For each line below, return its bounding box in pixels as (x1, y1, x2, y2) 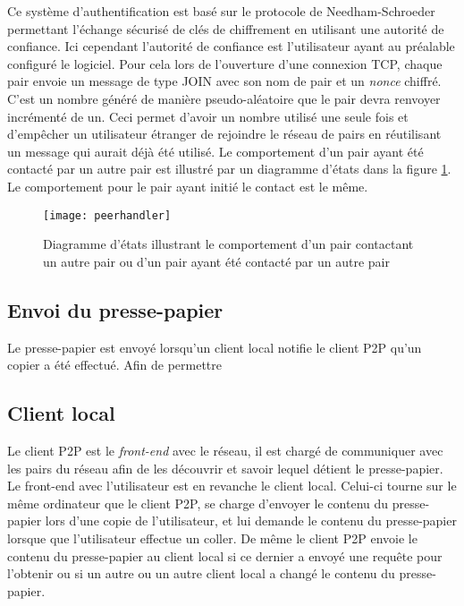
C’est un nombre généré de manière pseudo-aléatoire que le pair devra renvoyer (7, 89, 441, 107)
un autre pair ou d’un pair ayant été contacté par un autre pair (43, 252, 390, 270)
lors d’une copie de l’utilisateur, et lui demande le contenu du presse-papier (45, 511, 457, 530)
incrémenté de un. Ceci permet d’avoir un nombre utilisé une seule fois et (7, 107, 409, 125)
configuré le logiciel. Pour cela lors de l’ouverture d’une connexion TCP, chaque (7, 54, 443, 73)
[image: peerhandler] (43, 209, 172, 222)
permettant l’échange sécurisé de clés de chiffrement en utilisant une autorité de (7, 19, 444, 38)
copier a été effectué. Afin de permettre (7, 355, 223, 374)
